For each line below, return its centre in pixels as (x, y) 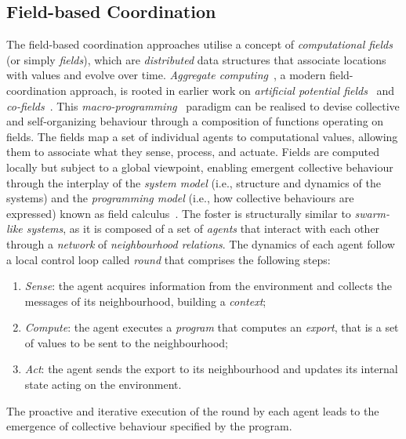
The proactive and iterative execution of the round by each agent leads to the (193, 410)
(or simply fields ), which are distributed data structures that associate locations (196, 59)
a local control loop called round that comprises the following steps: (169, 259)
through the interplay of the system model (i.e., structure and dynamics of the (194, 182)
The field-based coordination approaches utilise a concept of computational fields (199, 44)
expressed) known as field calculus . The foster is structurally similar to (179, 213)
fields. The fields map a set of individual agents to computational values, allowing (202, 136)
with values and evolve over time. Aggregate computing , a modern (166, 75)
